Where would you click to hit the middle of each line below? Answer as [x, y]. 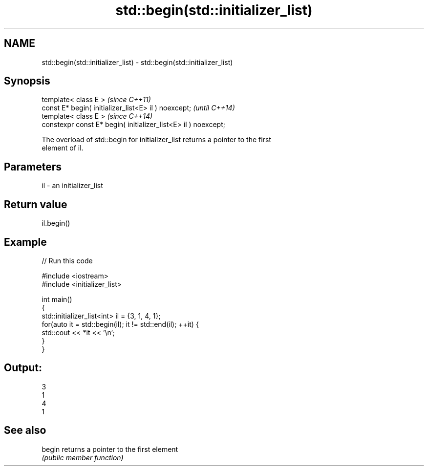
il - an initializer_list [72, 186]
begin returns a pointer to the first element [110, 449]
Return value [36, 204]
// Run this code [67, 260]
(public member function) [83, 457]
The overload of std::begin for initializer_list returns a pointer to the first [156, 140]
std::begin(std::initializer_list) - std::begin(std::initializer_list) [137, 62]
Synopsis [27, 81]
